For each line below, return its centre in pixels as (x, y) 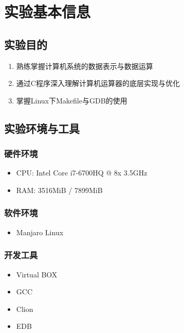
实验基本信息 (48, 12)
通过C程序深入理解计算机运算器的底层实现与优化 (98, 83)
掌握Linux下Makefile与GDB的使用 (72, 100)
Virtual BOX (37, 274)
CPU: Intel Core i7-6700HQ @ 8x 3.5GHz (82, 173)
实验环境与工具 (42, 128)
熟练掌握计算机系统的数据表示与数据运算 (85, 66)
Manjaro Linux (40, 232)
